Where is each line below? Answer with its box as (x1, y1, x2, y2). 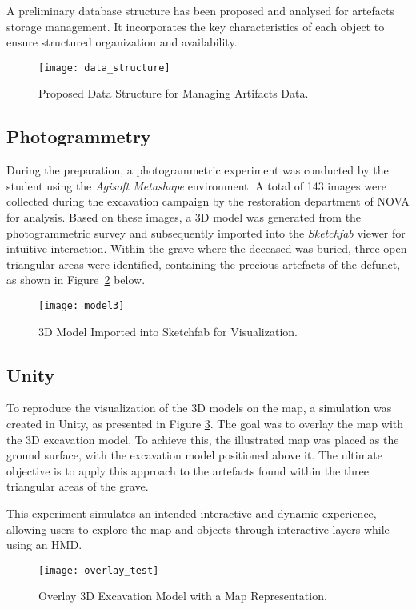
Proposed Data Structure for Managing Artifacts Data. (38, 85, 309, 102)
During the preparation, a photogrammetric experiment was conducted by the (6, 162, 389, 178)
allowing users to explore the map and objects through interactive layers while (6, 520, 390, 537)
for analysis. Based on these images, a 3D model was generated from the (6, 209, 362, 226)
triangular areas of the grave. (6, 478, 149, 495)
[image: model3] (38, 299, 125, 311)
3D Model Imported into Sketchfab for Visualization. (38, 323, 298, 339)
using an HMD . (6, 536, 82, 553)
